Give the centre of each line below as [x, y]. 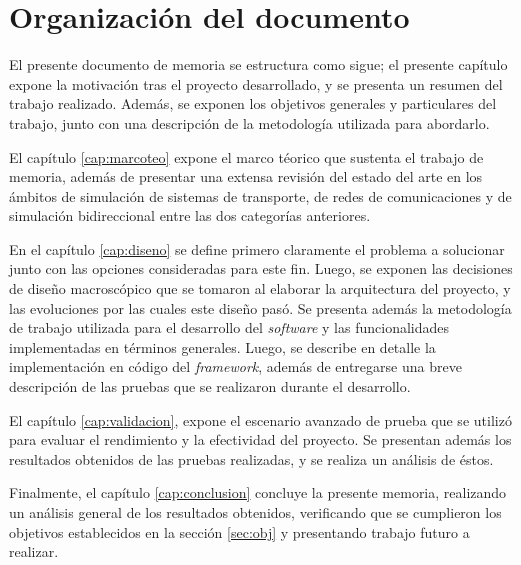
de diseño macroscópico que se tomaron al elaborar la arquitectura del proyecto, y [260, 288]
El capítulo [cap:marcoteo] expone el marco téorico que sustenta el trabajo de [246, 156]
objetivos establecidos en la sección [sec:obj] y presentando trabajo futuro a [239, 531]
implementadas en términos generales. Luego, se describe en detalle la [222, 346]
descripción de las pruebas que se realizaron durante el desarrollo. [210, 386]
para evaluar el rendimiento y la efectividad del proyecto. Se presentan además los [260, 439]
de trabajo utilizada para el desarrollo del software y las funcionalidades [229, 327]
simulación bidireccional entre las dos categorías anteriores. [190, 215]
